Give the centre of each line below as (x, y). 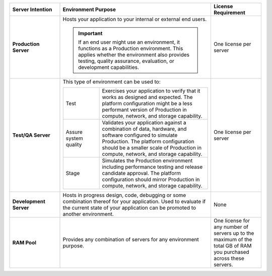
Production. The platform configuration (148, 142)
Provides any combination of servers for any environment (131, 240)
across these (229, 258)
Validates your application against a (144, 122)
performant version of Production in (145, 110)
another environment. (88, 214)
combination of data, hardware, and (144, 129)
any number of (231, 227)
